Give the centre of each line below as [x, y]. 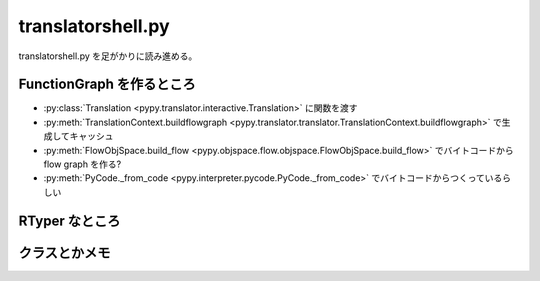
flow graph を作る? [82, 164]
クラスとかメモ [64, 252]
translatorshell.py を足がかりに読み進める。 [108, 56]
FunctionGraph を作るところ [107, 84]
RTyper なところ [69, 220]
